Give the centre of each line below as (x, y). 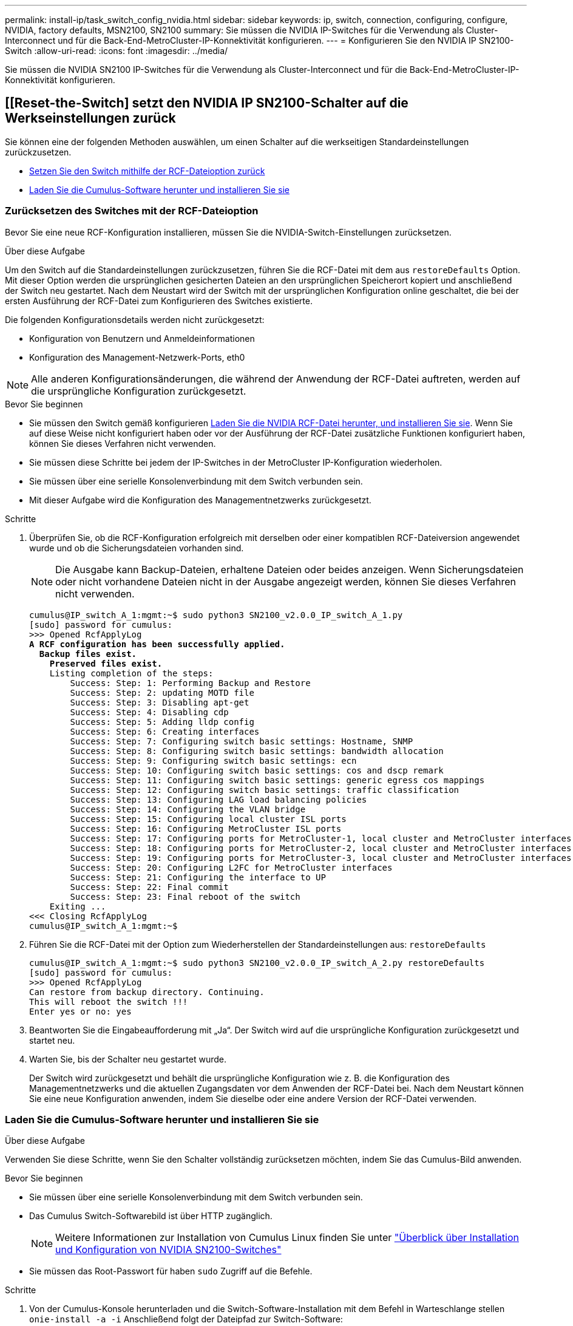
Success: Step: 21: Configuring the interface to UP (198, 877)
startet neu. (52, 1040)
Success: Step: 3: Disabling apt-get (160, 702)
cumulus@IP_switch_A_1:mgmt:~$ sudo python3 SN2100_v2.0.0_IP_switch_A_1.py (216, 615)
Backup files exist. (88, 654)
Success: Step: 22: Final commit (149, 887)
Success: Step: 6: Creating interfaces (165, 731)
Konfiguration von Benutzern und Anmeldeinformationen (142, 338)
